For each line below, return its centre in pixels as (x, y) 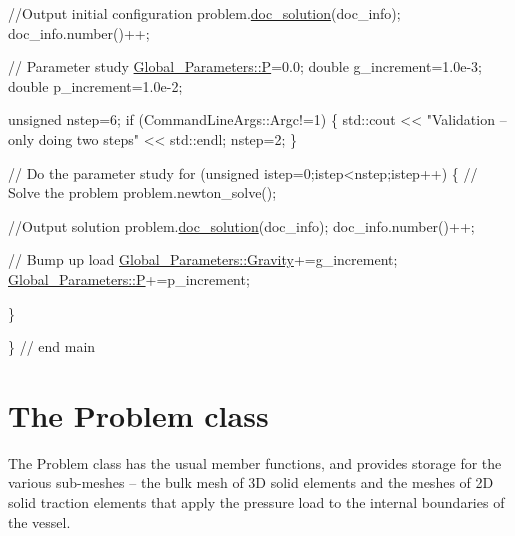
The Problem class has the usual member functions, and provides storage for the (255, 462)
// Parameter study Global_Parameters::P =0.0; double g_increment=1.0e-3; (245, 66)
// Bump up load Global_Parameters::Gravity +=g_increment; (203, 259)
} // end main (52, 346)
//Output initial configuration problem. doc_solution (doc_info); (204, 13)
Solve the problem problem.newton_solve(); (142, 192)
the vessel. (39, 521)
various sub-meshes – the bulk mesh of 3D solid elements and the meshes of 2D (251, 482)
